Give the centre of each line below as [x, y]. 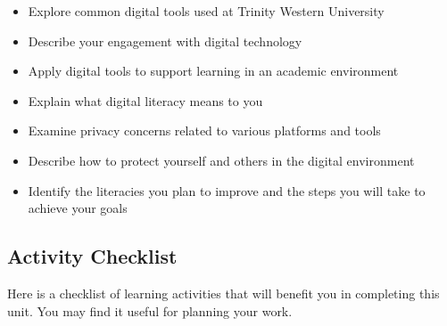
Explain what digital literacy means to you [145, 100]
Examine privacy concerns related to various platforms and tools [204, 130]
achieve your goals [78, 208]
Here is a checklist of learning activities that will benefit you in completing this [223, 293]
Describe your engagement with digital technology [165, 41]
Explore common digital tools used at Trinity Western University [206, 11]
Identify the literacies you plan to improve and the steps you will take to [227, 190]
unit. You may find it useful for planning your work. [150, 310]
